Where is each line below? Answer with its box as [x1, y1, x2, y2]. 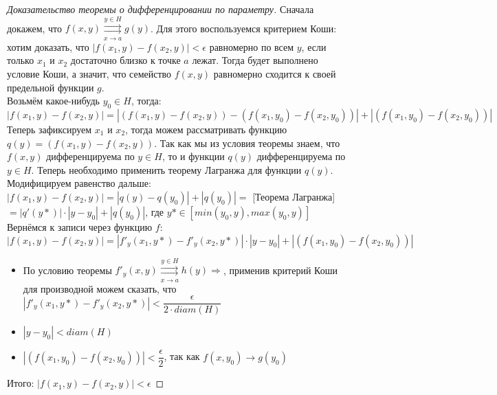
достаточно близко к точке [70, 53, 181, 67]
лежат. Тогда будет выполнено [192, 53, 318, 67]
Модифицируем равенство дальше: [7, 176, 151, 190]
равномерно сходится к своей [213, 66, 336, 80]
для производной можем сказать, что [23, 281, 177, 295]
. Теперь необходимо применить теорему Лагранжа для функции [31, 162, 302, 177]
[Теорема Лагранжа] [252, 189, 335, 203]
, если [301, 39, 327, 54]
